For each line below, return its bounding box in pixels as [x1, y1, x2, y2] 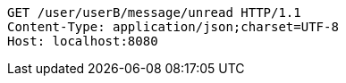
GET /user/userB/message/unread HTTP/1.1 [7, 5, 301, 20]
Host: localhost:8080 [7, 34, 158, 48]
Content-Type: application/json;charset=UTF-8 [7, 20, 339, 34]
